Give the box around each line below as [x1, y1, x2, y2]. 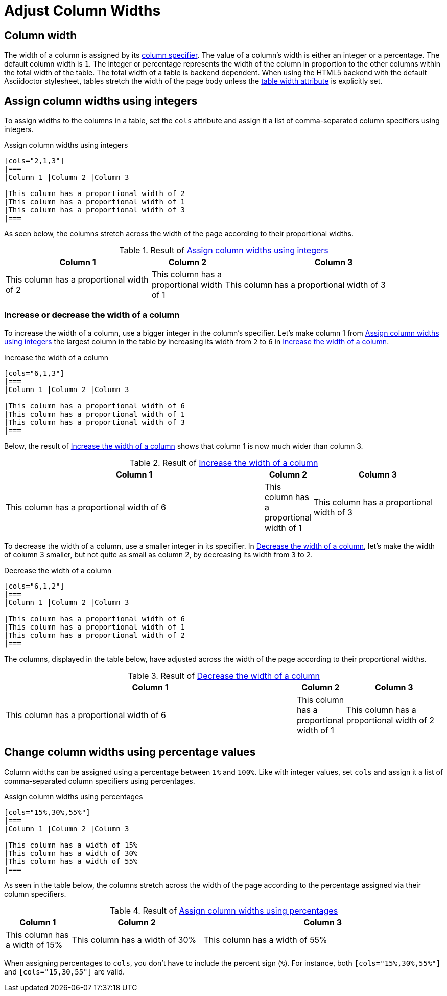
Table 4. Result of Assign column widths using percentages [109, 905, 338, 916]
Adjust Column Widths [4, 2, 161, 19]
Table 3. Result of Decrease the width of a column [128, 670, 320, 681]
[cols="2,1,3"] [4, 157, 65, 165]
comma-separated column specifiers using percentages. [4, 776, 195, 785]
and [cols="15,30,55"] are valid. [4, 967, 125, 976]
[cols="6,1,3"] [4, 369, 65, 377]
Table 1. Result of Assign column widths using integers [119, 245, 328, 256]
